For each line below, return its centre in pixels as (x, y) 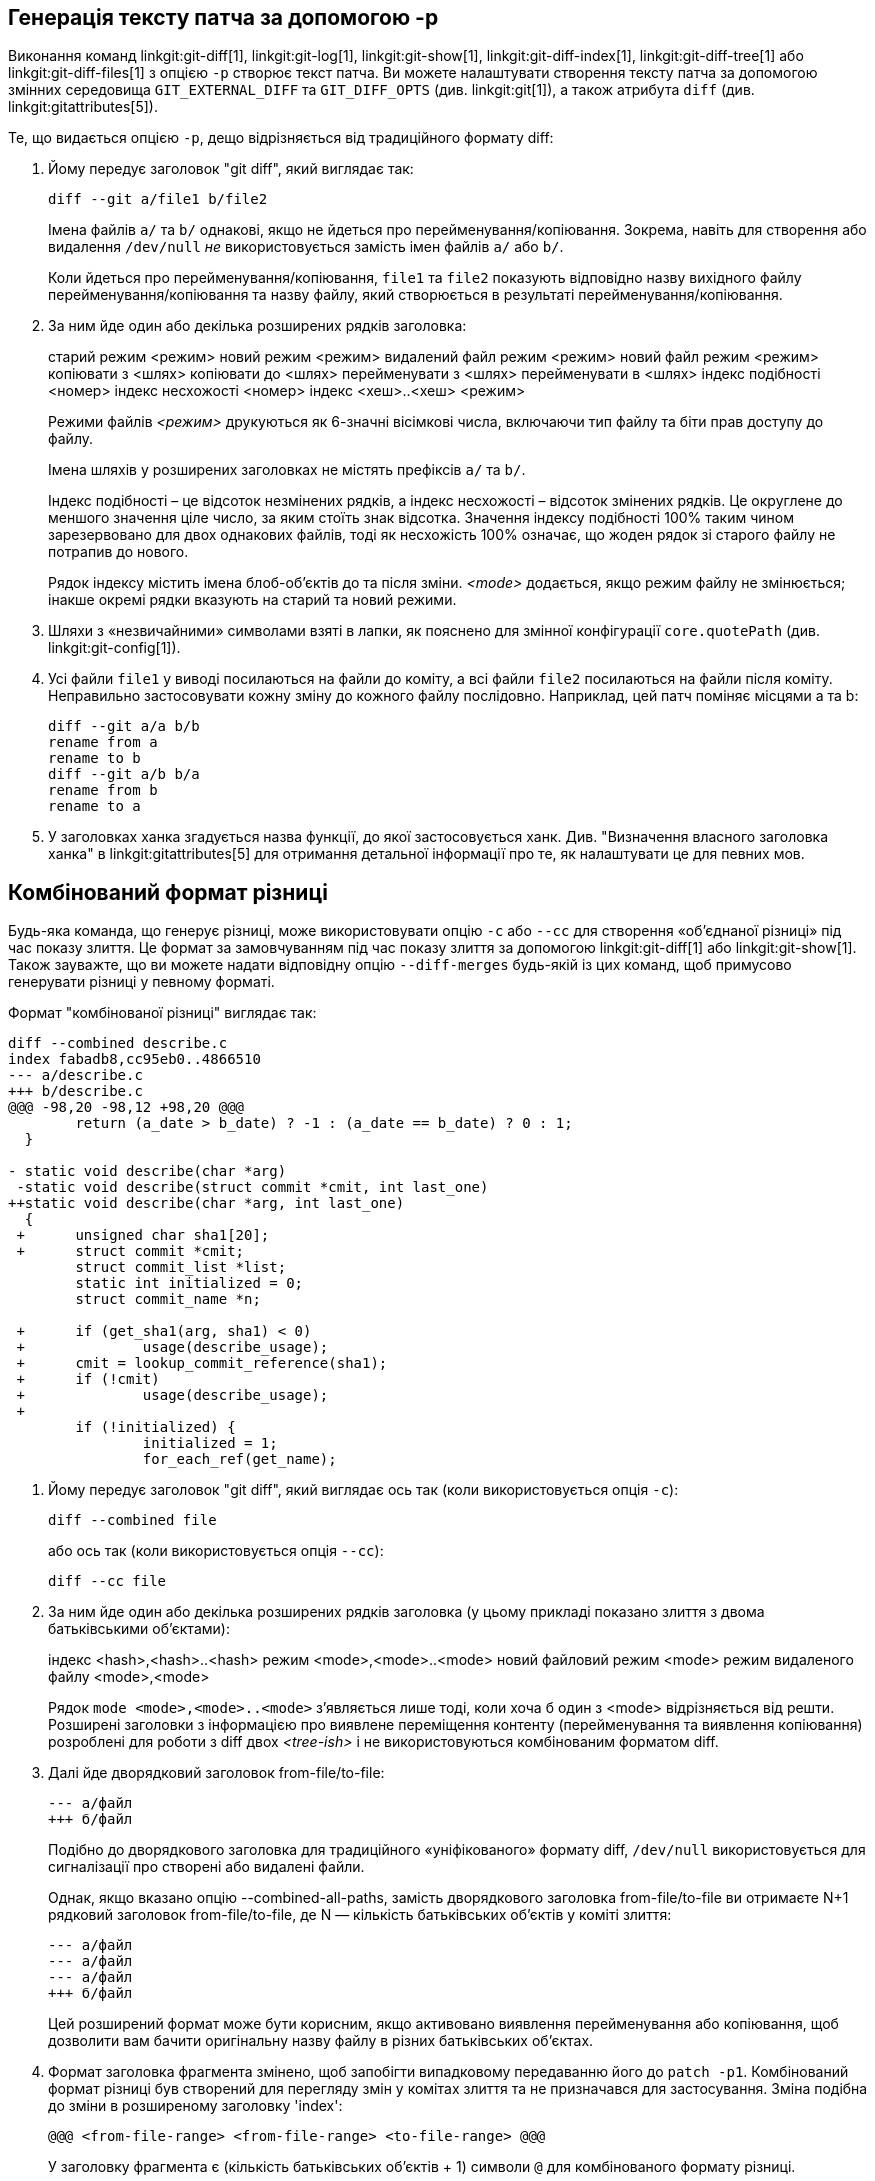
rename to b (94, 758)
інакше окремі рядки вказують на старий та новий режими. (252, 600)
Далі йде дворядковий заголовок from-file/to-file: (216, 1773)
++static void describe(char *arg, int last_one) (206, 1203)
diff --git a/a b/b (124, 726)
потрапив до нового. (118, 552)
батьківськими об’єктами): (139, 1629)
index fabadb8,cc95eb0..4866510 (134, 1059)
